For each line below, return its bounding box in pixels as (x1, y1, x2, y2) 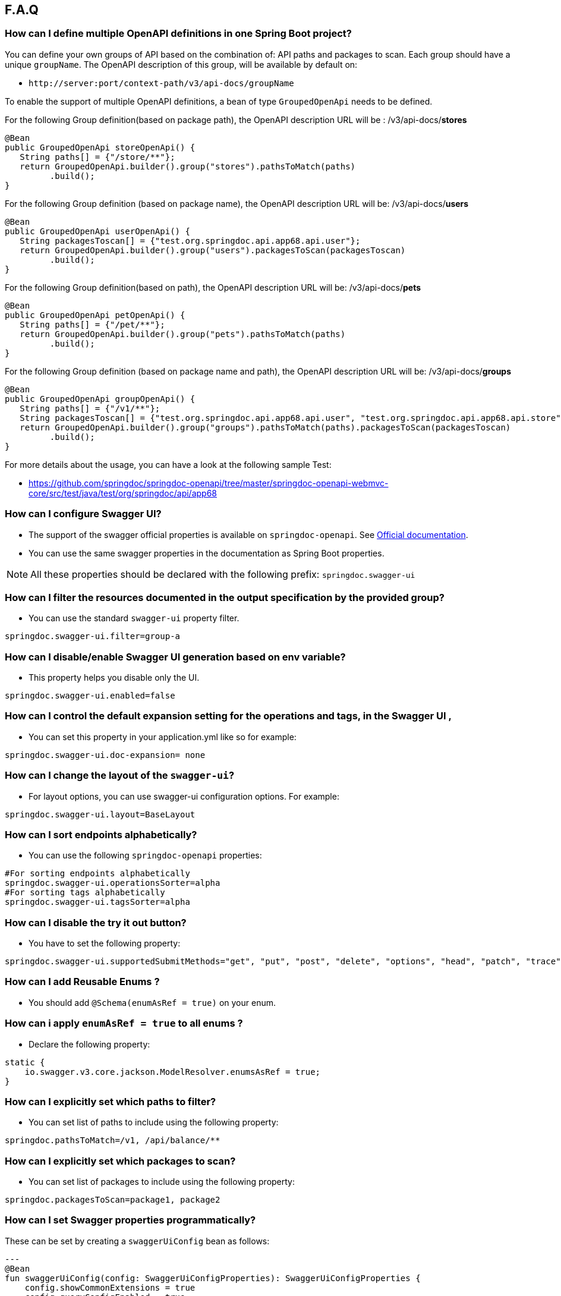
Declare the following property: (29, 1039, 150, 1049)
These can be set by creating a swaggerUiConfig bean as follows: (5, 1235, 270, 1246)
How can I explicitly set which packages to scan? (5, 1155, 236, 1167)
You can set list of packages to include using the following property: (29, 1177, 295, 1187)
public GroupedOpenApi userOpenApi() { (5, 226, 190, 236)
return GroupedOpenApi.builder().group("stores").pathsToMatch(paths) (20, 161, 356, 171)
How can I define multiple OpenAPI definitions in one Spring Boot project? (5, 27, 352, 40)
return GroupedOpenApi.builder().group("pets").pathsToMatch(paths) (20, 329, 346, 339)
